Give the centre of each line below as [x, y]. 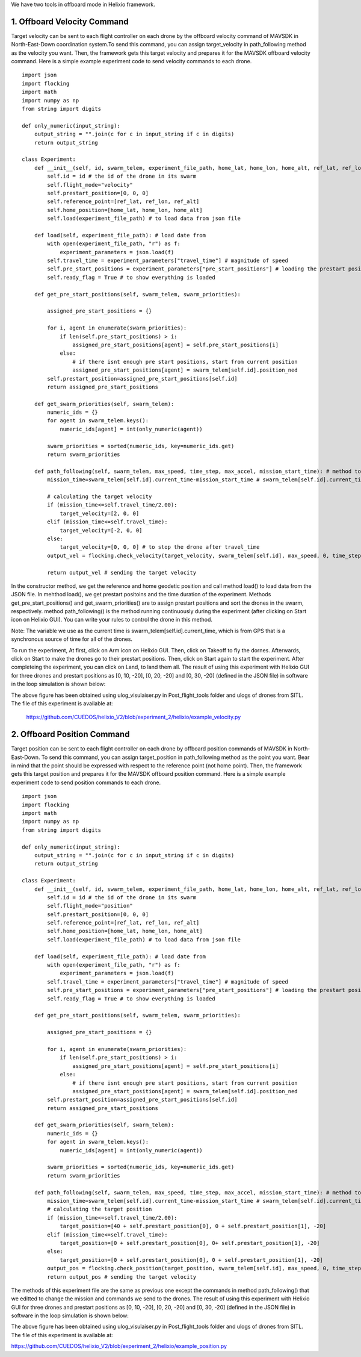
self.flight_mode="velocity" [90, 185]
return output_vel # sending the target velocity [122, 572]
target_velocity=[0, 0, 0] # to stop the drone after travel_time [160, 547]
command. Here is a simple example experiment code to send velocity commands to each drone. [131, 61]
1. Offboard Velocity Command [70, 21]
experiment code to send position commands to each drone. [86, 782]
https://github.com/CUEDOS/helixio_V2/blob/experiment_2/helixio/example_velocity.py [134, 717]
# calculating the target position [100, 1209]
